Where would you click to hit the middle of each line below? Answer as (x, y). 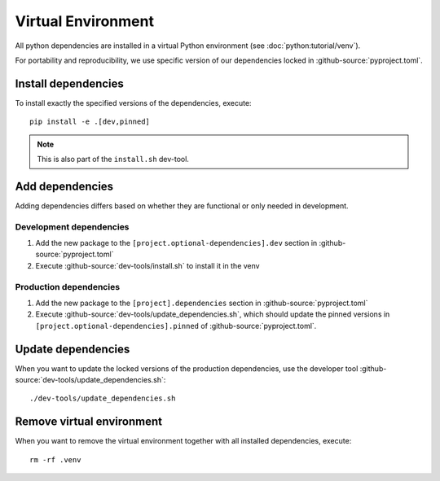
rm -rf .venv (55, 459)
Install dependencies (69, 83)
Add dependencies (64, 186)
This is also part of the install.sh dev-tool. (113, 160)
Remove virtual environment (89, 422)
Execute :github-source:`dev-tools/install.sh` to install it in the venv (147, 265)
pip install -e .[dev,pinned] (90, 122)
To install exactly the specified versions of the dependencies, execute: (133, 103)
